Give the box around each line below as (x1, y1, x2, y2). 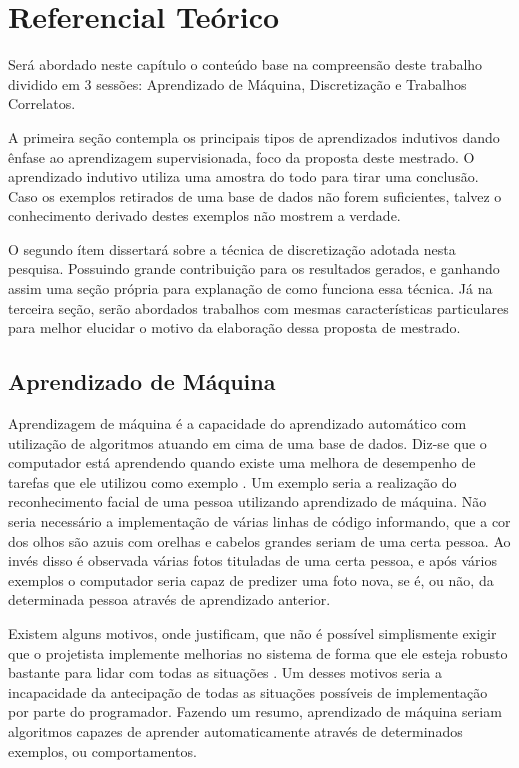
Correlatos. (8, 93, 76, 114)
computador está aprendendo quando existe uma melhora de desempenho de (8, 452, 476, 473)
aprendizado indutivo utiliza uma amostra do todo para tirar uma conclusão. (8, 166, 479, 187)
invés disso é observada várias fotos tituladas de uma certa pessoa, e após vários (8, 550, 497, 571)
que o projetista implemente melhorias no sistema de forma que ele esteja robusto (8, 642, 508, 663)
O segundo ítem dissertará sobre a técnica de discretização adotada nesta (8, 238, 456, 259)
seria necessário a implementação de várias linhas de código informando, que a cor (8, 511, 511, 532)
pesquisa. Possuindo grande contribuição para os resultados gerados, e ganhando (8, 258, 500, 279)
